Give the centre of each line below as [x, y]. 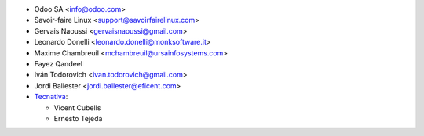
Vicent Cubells [77, 107]
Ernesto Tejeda [78, 118]
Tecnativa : [51, 97]
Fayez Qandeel [58, 63]
